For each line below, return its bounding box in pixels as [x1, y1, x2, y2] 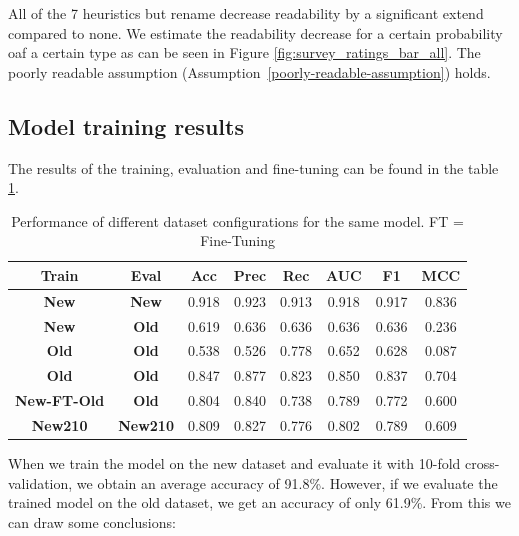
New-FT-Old [15, 390, 105, 411]
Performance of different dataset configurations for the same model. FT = [11, 210, 464, 231]
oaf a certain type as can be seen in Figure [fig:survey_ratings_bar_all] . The [8, 42, 481, 63]
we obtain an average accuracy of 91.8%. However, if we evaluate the [76, 472, 498, 493]
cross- [465, 453, 500, 474]
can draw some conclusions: [8, 511, 176, 532]
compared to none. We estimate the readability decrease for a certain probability [8, 22, 503, 43]
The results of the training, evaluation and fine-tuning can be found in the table [8, 157, 499, 178]
